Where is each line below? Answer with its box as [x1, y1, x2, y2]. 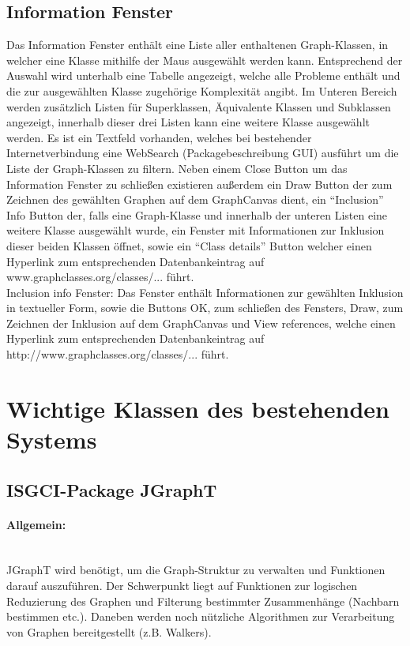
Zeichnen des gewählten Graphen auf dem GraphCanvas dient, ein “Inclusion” [6, 191, 384, 208]
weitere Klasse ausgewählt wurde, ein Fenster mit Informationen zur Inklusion [6, 222, 385, 238]
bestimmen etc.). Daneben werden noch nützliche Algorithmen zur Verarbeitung [6, 608, 395, 625]
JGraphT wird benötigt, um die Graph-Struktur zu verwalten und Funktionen [6, 561, 386, 578]
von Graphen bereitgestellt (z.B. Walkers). [6, 623, 212, 640]
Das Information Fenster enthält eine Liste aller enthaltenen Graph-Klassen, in [6, 36, 389, 53]
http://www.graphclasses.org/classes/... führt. [6, 346, 229, 362]
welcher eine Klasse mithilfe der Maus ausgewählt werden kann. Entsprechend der [6, 51, 403, 68]
